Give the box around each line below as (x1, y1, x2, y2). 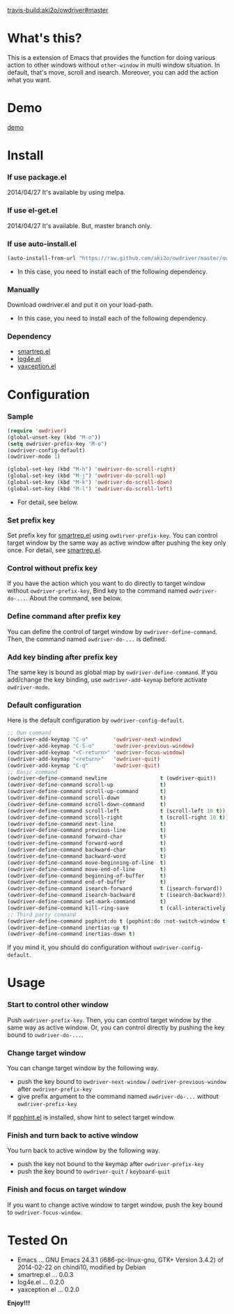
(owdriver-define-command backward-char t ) (7, 847, 167, 854)
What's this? (7, 31, 82, 46)
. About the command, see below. (25, 594, 123, 603)
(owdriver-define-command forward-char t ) (7, 833, 167, 840)
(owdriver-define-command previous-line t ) (7, 826, 167, 834)
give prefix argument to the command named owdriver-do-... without (17, 1092, 219, 1101)
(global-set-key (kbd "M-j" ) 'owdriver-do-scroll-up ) (7, 472, 167, 480)
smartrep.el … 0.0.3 (17, 1270, 74, 1278)
